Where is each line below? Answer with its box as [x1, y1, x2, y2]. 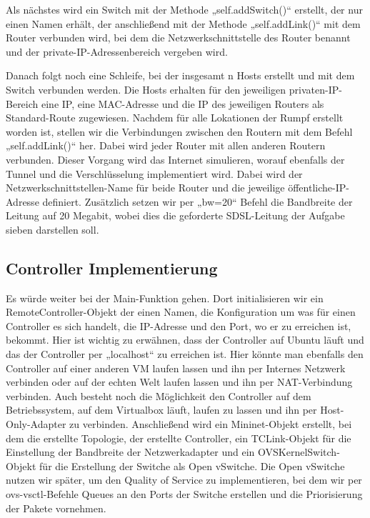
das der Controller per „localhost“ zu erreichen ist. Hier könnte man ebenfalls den [6, 347, 364, 362]
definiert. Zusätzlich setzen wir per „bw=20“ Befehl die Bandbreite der [42, 194, 353, 209]
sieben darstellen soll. [6, 221, 99, 236]
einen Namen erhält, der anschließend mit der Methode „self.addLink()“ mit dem [6, 16, 361, 31]
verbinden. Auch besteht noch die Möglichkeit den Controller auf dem [6, 388, 311, 403]
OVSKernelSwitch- [258, 444, 340, 459]
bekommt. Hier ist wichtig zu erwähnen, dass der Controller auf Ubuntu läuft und [6, 332, 364, 347]
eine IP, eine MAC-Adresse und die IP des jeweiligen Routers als [41, 96, 324, 111]
